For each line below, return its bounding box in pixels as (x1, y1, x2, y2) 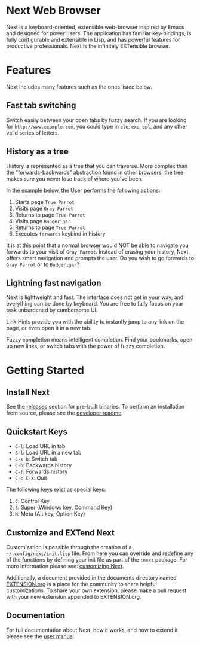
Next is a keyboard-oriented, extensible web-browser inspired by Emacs (6, 23, 184, 31)
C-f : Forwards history (14, 468, 68, 476)
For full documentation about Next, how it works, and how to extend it (6, 626, 178, 633)
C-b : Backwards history (14, 462, 72, 469)
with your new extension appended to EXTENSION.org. (6, 593, 141, 600)
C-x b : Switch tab (14, 455, 58, 462)
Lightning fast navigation (6, 278, 101, 288)
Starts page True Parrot (14, 198, 75, 205)
